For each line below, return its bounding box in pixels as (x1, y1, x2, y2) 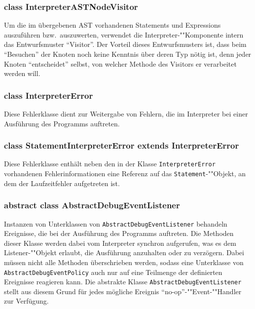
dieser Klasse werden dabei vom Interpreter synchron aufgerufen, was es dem (4, 237, 236, 248)
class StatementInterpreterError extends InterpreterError (4, 139, 239, 152)
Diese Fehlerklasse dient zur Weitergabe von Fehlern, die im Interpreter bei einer (4, 109, 248, 118)
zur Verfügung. (4, 296, 49, 306)
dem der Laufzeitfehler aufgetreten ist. (4, 178, 120, 188)
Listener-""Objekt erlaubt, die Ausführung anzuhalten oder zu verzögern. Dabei (4, 247, 244, 258)
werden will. (4, 68, 40, 78)
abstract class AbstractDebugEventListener (4, 199, 180, 211)
